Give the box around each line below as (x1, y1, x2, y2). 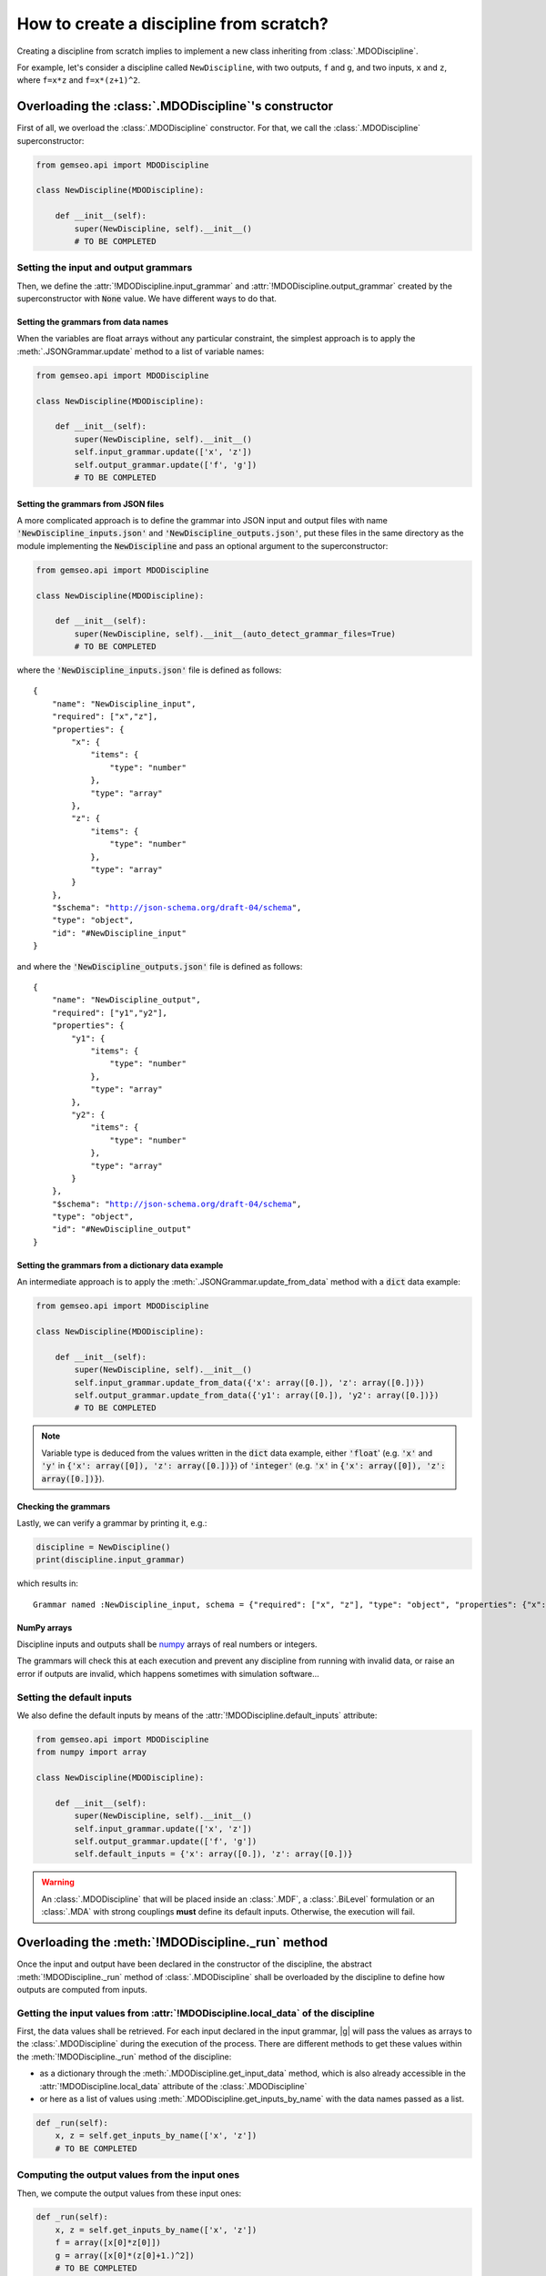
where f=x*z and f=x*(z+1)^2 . (16, 75, 141, 86)
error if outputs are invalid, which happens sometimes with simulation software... (16, 1668, 320, 1679)
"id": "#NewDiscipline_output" (51, 1224, 192, 1235)
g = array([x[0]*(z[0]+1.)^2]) (55, 2250, 195, 2261)
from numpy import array (35, 1747, 147, 1757)
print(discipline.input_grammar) (35, 1555, 186, 1565)
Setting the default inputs (16, 1691, 132, 1703)
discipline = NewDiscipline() (35, 1541, 171, 1552)
